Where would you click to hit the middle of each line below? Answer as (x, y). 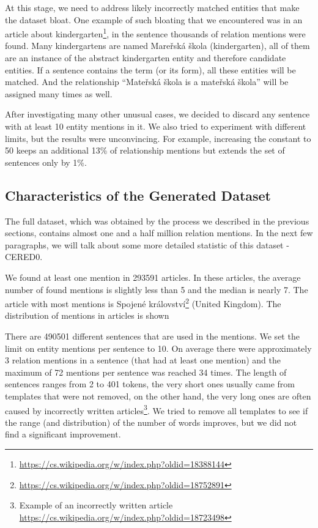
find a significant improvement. (63, 434)
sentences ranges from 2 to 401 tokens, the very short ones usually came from (150, 384)
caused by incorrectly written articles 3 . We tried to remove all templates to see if (157, 409)
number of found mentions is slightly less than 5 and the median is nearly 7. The (157, 289)
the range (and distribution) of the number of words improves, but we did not (151, 422)
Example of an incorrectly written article (96, 505)
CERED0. (24, 257)
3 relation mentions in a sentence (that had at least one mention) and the (143, 360)
